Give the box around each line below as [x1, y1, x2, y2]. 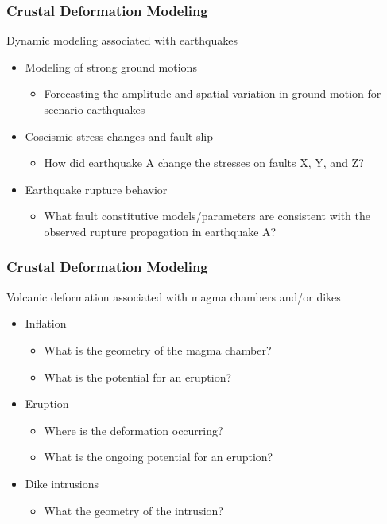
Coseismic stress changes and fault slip [25, 127, 214, 144]
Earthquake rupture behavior [25, 180, 168, 197]
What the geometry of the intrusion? [44, 502, 223, 518]
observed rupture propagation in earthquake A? [44, 223, 277, 239]
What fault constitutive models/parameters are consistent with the [44, 208, 370, 224]
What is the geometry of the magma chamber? [44, 341, 272, 358]
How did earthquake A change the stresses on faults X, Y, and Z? [44, 154, 364, 171]
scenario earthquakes [44, 101, 145, 117]
